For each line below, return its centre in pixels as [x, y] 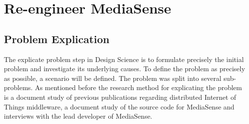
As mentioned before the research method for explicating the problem [138, 87]
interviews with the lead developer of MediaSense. [78, 116]
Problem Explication [57, 39]
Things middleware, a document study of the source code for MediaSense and [119, 106]
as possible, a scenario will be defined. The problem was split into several [113, 78]
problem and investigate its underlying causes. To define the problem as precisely [124, 69]
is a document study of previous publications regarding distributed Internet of [120, 97]
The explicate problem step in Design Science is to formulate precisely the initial [124, 59]
